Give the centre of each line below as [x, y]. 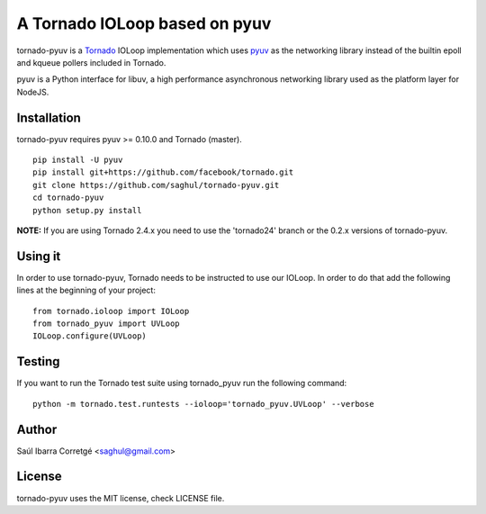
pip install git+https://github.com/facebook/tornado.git [163, 172]
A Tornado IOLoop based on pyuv [144, 23]
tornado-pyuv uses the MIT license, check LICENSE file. [121, 498]
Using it [39, 256]
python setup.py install [87, 210]
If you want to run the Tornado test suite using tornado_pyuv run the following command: [182, 383]
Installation [49, 117]
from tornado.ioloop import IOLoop [111, 311]
